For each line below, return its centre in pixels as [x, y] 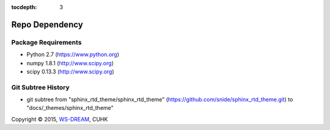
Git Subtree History [40, 87]
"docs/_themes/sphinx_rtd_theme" [70, 108]
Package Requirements [46, 42]
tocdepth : [24, 7]
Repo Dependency [47, 24]
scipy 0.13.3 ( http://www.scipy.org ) [70, 71]
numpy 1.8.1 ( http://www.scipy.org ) [70, 63]
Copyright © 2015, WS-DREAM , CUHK [60, 119]
